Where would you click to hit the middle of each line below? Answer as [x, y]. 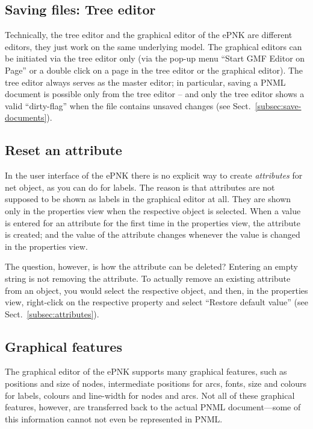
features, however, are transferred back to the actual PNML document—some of [153, 407]
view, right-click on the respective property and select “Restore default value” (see [156, 302]
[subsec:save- [278, 105]
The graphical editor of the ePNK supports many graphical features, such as [146, 371]
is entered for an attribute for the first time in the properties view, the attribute [153, 222]
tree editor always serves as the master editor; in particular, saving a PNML [145, 82]
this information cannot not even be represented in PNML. [114, 418]
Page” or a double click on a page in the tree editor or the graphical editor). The [154, 70]
